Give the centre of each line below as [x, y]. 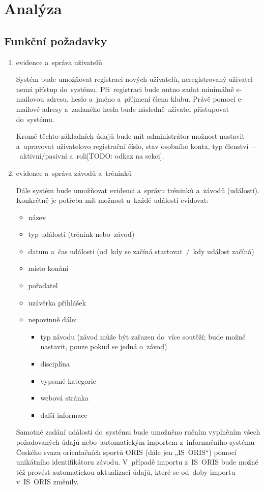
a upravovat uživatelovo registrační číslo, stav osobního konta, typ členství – [136, 146]
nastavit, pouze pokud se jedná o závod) [104, 346]
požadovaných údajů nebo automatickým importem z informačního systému [135, 442]
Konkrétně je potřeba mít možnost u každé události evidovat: [112, 200]
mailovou [30, 99]
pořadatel [43, 285]
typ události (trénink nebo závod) [81, 234]
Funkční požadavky [56, 40]
